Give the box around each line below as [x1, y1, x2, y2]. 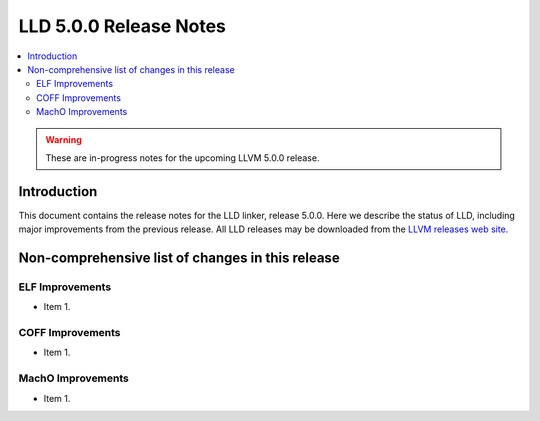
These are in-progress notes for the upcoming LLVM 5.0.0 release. [45, 151, 320, 164]
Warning [45, 133, 82, 145]
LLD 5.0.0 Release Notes [18, 15, 227, 37]
